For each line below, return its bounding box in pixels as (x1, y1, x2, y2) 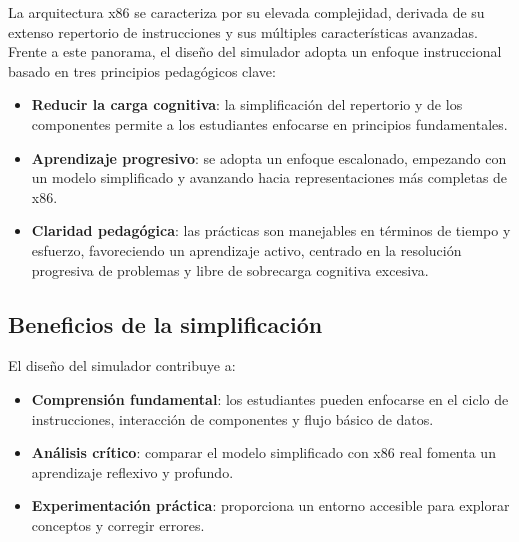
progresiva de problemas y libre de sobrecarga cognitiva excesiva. (31, 259, 429, 280)
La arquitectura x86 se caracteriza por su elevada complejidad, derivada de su (8, 2, 485, 22)
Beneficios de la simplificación (8, 308, 323, 339)
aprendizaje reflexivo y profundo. (31, 461, 234, 482)
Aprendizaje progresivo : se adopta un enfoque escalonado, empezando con (31, 147, 507, 168)
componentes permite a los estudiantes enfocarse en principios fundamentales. (31, 113, 508, 134)
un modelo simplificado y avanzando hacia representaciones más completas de (31, 167, 508, 188)
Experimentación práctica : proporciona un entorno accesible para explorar (31, 495, 510, 516)
